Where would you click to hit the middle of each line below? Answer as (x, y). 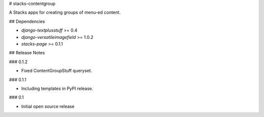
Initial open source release (48, 106)
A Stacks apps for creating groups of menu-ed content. (65, 13)
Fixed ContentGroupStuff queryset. (57, 71)
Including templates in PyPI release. (57, 88)
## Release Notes (27, 53)
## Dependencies (27, 21)
